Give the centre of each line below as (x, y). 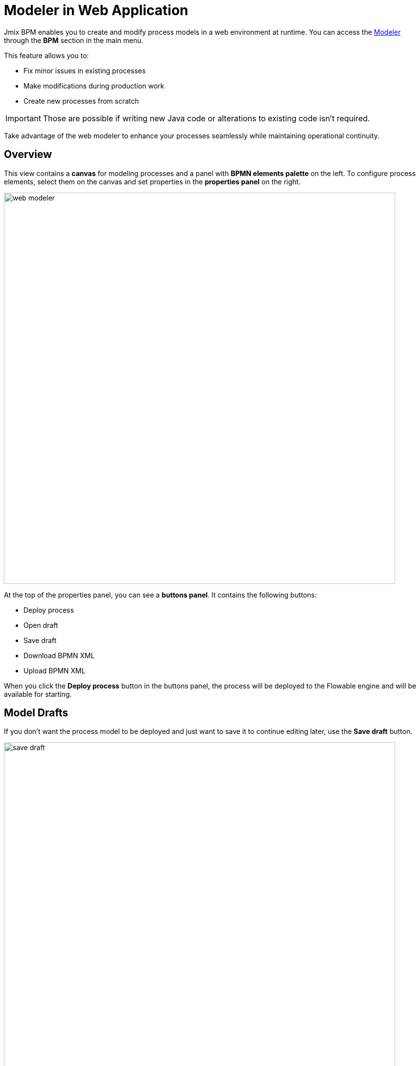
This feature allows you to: (46, 55)
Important (23, 118)
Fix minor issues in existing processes (85, 70)
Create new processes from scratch (81, 101)
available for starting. (38, 694)
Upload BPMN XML (55, 670)
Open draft (41, 625)
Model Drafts (36, 713)
